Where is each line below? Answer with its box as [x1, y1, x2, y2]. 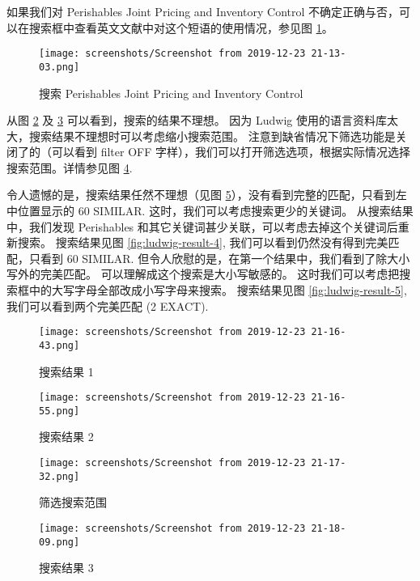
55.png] [39, 405, 80, 417]
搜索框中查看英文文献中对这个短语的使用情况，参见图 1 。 [28, 19, 333, 36]
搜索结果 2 [39, 428, 94, 445]
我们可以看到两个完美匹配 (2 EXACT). [6, 297, 209, 314]
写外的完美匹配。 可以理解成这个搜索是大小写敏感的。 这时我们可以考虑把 [6, 265, 400, 282]
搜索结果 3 [39, 559, 94, 576]
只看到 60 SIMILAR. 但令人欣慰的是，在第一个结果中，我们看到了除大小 [28, 249, 410, 266]
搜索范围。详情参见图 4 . [6, 159, 133, 176]
